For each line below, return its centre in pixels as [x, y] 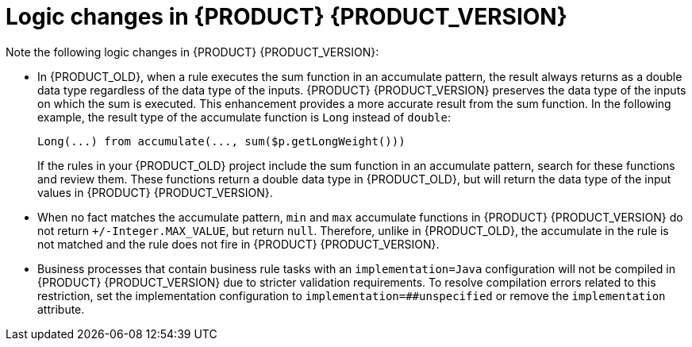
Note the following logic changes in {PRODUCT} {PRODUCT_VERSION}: [192, 52]
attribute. [61, 309]
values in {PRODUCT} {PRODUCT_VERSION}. [155, 192]
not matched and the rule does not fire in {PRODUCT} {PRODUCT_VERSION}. [238, 244]
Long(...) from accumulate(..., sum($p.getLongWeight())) [221, 141]
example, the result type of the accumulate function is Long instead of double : [244, 117]
